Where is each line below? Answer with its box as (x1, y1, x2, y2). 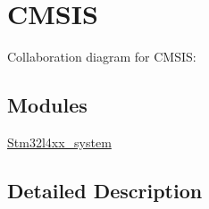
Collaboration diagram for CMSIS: (7, 47, 196, 66)
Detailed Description (7, 176, 203, 204)
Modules (7, 91, 88, 119)
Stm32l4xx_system (7, 132, 112, 151)
